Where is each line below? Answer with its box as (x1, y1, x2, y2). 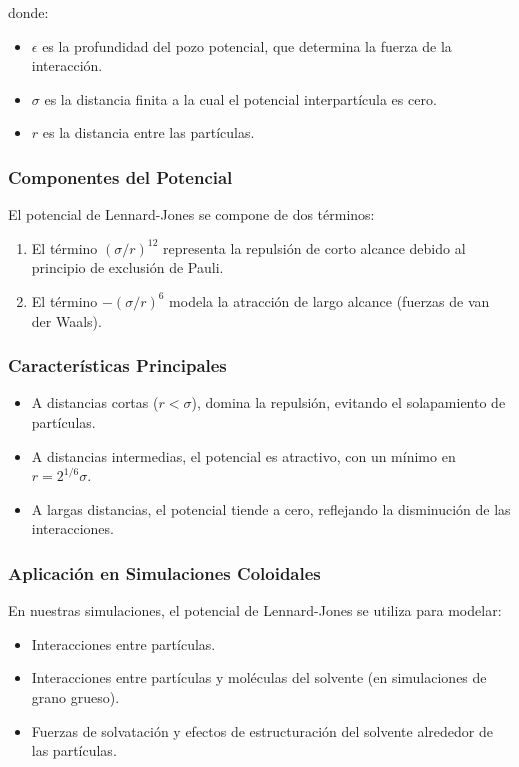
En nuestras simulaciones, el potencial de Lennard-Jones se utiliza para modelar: (8, 600, 502, 621)
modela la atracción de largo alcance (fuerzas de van (169, 290, 490, 311)
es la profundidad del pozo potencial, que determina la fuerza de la (42, 35, 452, 56)
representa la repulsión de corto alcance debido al (163, 237, 466, 258)
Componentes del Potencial (8, 164, 233, 189)
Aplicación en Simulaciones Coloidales (8, 560, 321, 585)
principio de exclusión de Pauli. (31, 257, 224, 278)
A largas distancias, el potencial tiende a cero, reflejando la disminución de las (31, 498, 511, 519)
